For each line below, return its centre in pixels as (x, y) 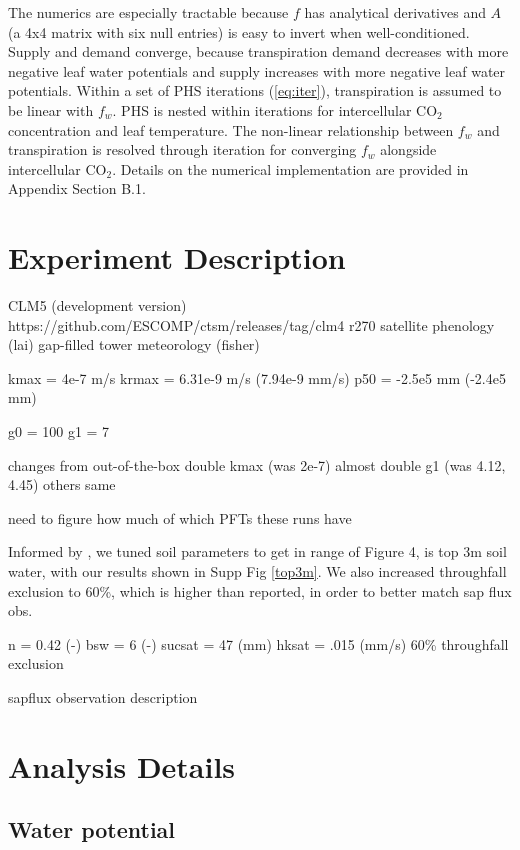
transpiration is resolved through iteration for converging (182, 149)
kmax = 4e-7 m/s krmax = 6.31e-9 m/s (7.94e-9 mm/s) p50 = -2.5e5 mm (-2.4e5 (257, 377)
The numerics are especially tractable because (148, 12)
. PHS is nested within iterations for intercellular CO (275, 109)
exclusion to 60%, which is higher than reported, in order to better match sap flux (260, 590)
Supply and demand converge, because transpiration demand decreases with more (258, 51)
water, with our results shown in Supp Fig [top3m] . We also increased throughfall (257, 571)
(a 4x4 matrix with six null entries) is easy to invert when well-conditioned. (239, 31)
